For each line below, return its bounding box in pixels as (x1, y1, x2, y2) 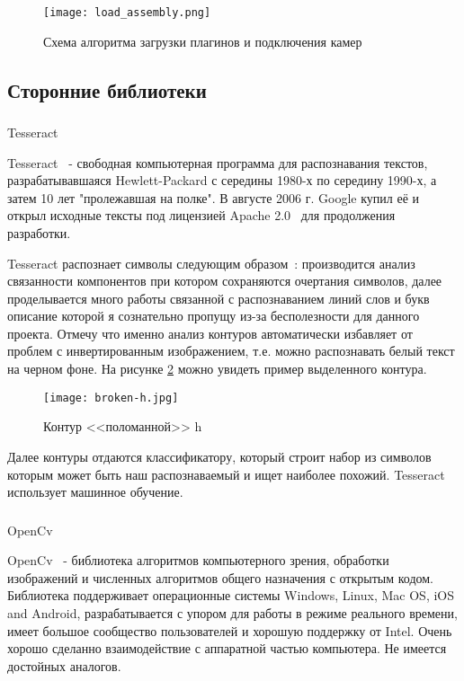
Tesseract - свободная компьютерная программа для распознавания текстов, (7, 153, 428, 172)
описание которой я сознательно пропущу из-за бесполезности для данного (7, 306, 420, 325)
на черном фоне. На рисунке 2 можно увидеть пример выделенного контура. (7, 359, 427, 378)
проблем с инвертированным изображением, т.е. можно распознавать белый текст (7, 341, 455, 360)
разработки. (7, 223, 71, 242)
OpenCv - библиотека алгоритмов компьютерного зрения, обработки (7, 551, 389, 570)
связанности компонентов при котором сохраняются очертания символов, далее (7, 271, 442, 290)
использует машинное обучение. (7, 482, 183, 501)
